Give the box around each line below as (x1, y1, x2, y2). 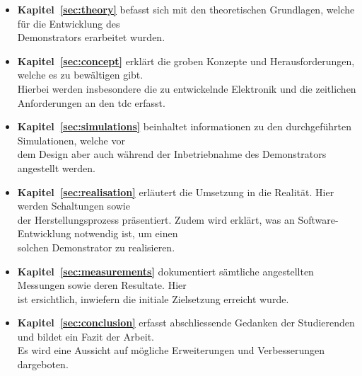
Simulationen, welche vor (17, 132, 125, 147)
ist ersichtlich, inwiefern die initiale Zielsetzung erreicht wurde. (17, 291, 289, 306)
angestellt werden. (17, 160, 95, 175)
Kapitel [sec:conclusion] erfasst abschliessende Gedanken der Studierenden (17, 315, 355, 330)
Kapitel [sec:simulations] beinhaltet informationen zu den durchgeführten (17, 119, 352, 134)
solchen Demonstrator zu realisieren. (17, 239, 175, 254)
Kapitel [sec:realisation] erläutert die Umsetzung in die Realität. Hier (17, 184, 334, 199)
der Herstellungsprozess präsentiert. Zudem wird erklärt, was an (17, 212, 295, 227)
